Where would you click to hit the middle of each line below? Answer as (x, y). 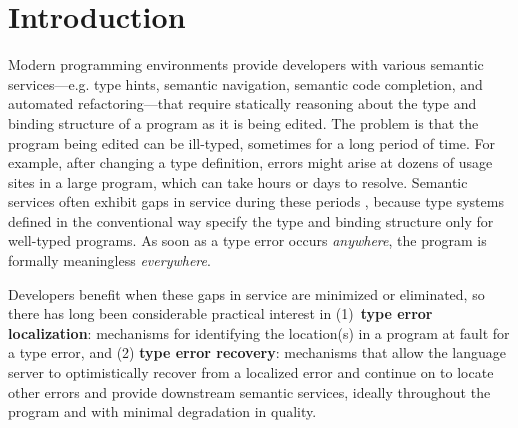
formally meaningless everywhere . (109, 260)
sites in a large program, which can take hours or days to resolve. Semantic (238, 181)
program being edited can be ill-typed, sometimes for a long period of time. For (252, 142)
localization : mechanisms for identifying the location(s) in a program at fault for (259, 332)
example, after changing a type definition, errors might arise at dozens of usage (250, 162)
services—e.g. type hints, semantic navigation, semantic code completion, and (245, 83)
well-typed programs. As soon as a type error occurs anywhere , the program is (247, 240)
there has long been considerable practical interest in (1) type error (220, 313)
